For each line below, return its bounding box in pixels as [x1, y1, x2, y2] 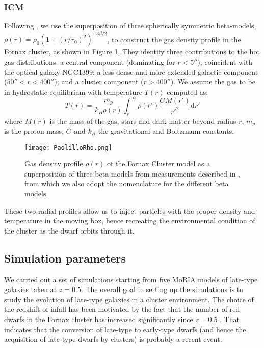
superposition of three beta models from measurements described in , [24, 168, 240, 179]
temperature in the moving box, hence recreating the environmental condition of [4, 215, 255, 226]
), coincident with [197, 56, 253, 67]
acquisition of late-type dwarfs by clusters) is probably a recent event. [4, 334, 222, 344]
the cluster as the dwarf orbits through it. [4, 225, 135, 236]
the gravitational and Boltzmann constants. [98, 126, 234, 136]
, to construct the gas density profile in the [107, 34, 241, 44]
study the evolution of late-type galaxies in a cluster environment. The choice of [4, 294, 254, 304]
